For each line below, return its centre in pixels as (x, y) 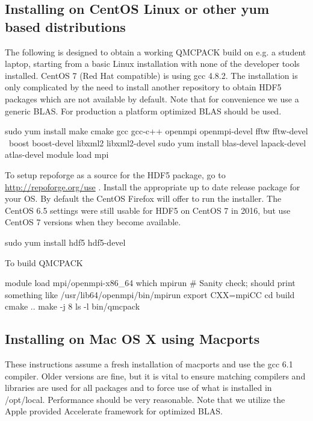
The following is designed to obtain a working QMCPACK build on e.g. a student (156, 51)
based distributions (65, 26)
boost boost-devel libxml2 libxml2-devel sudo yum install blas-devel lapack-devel (157, 142)
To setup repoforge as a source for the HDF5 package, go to (115, 174)
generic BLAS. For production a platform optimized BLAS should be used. (143, 111)
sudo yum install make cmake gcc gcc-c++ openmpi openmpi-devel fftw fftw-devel (156, 131)
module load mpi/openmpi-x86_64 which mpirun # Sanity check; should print (150, 283)
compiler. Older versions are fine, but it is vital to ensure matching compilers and (155, 376)
